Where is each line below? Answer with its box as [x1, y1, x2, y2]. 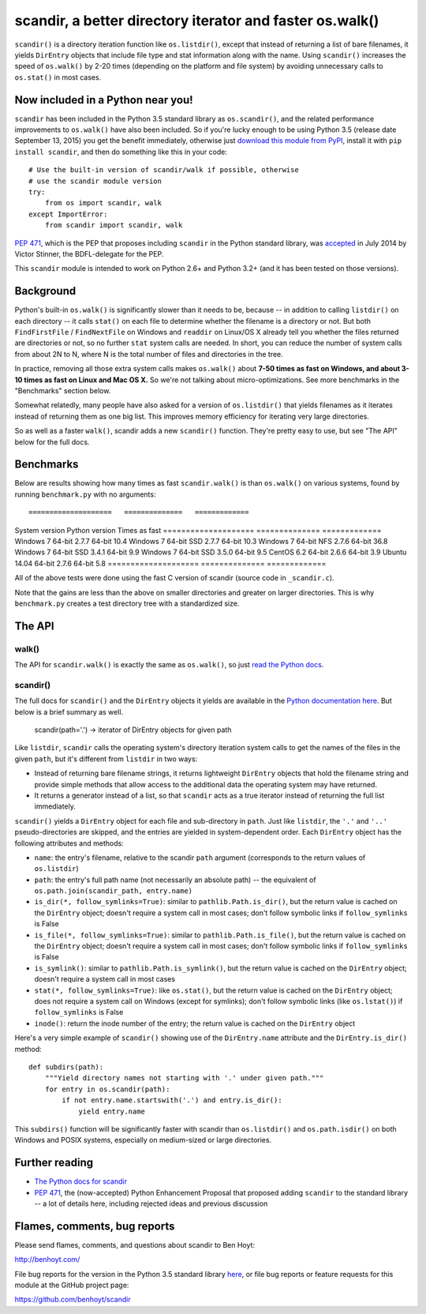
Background [14, 284, 77, 298]
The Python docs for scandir [34, 1177, 128, 1186]
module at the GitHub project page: [14, 1280, 129, 1290]
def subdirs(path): [28, 1062, 104, 1072]
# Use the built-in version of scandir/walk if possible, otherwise [28, 166, 299, 175]
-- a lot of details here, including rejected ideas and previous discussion [34, 1199, 268, 1208]
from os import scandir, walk [44, 198, 162, 208]
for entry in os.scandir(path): [44, 1084, 170, 1094]
